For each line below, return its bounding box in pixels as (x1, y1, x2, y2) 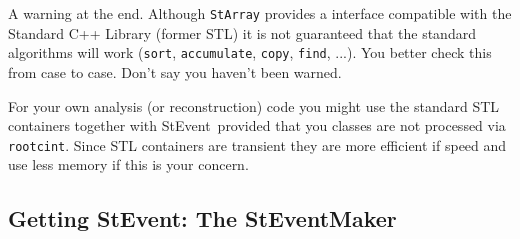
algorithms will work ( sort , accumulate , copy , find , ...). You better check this (8, 42, 492, 63)
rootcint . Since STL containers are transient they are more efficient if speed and (8, 134, 507, 155)
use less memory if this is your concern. (8, 154, 249, 175)
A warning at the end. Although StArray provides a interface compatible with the (8, 3, 512, 23)
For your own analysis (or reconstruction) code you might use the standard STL (8, 95, 500, 116)
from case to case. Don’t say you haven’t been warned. (8, 61, 342, 82)
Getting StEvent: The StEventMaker (8, 203, 397, 234)
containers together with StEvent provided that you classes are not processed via (8, 115, 506, 136)
